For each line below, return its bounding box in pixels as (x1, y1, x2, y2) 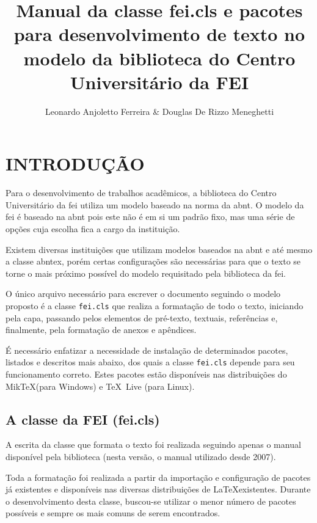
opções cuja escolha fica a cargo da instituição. (5, 222, 180, 235)
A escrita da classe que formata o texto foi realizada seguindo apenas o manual (5, 438, 301, 451)
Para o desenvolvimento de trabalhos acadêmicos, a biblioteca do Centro (5, 186, 277, 199)
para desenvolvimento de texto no (13, 21, 305, 46)
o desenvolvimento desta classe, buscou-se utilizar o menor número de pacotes (5, 494, 296, 507)
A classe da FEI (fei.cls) (5, 409, 160, 428)
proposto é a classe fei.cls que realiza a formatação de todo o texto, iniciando (5, 299, 304, 312)
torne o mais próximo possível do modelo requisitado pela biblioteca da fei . (5, 266, 286, 279)
